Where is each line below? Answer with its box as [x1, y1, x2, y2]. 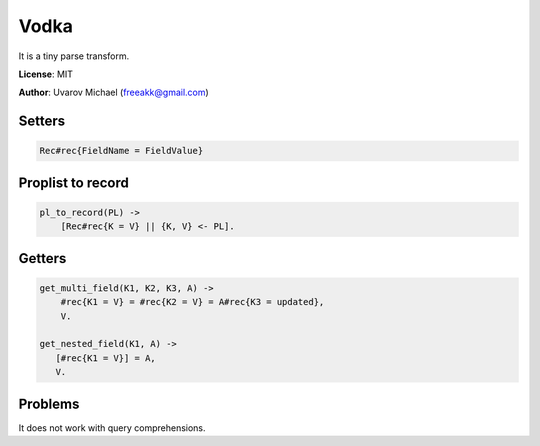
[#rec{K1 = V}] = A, [55, 352, 157, 364]
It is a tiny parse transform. [18, 50, 130, 62]
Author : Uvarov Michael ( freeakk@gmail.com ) [18, 86, 209, 99]
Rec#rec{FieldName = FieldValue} [39, 145, 204, 157]
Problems [18, 395, 80, 412]
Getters [18, 250, 67, 267]
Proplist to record [18, 174, 129, 191]
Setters [18, 113, 66, 130]
